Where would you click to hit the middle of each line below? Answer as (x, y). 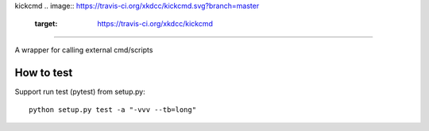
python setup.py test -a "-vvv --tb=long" (113, 110)
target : (46, 24)
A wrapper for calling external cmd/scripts (84, 50)
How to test (44, 73)
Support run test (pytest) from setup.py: (80, 91)
